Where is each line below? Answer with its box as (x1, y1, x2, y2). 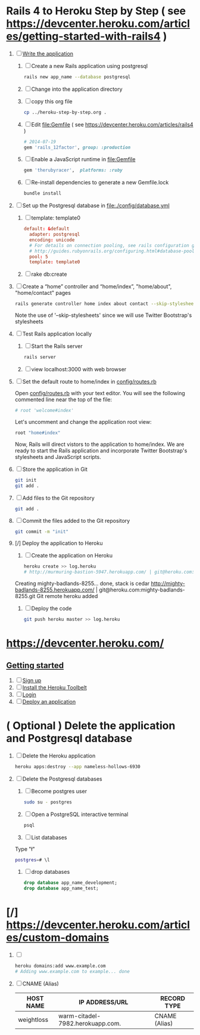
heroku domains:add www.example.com (14, 963, 106, 969)
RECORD (160, 994, 186, 1002)
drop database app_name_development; (23, 880, 118, 886)
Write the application (22, 50, 73, 57)
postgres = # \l (14, 857, 50, 863)
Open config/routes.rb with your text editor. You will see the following (14, 390, 186, 397)
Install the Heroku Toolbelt (22, 683, 87, 691)
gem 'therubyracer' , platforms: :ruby (23, 167, 123, 174)
